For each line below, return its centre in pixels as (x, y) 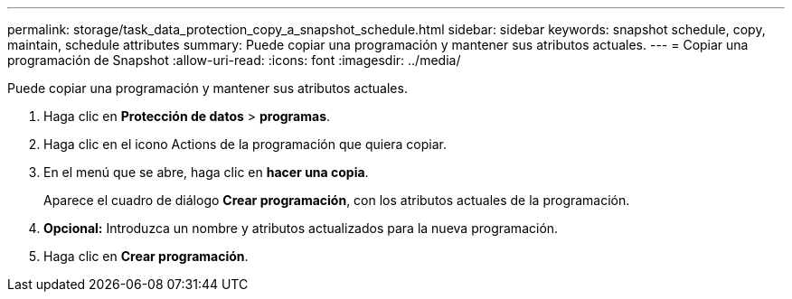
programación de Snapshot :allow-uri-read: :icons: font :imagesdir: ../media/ (234, 60)
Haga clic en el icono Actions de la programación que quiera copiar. (245, 144)
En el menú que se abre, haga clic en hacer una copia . (206, 172)
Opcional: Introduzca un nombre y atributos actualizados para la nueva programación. (301, 228)
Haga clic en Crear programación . (146, 256)
